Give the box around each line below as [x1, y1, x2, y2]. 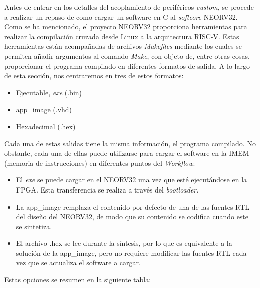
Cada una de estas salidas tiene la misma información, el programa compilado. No [4, 138, 256, 148]
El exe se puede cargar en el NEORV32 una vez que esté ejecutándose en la [16, 174, 247, 185]
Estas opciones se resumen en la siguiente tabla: [4, 274, 151, 285]
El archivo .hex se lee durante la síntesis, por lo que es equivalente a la [16, 238, 232, 248]
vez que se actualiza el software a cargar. [16, 257, 141, 268]
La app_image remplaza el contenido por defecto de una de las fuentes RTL [16, 201, 250, 212]
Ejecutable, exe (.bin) [16, 87, 82, 98]
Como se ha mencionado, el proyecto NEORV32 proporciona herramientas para [4, 21, 247, 32]
